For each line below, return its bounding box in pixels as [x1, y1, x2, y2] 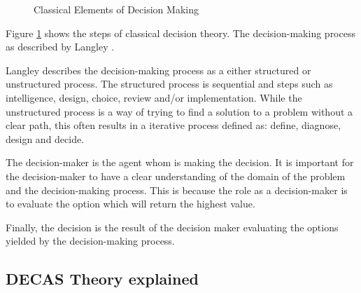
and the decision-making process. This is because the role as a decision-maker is [6, 182, 348, 197]
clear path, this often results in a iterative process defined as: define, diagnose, [6, 118, 341, 132]
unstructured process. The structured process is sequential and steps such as [6, 76, 333, 91]
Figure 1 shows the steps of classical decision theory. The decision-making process [6, 25, 355, 40]
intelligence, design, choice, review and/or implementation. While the [6, 90, 302, 104]
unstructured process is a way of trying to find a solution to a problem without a [6, 104, 353, 118]
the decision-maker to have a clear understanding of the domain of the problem [6, 168, 346, 183]
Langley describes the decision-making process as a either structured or [6, 62, 311, 77]
